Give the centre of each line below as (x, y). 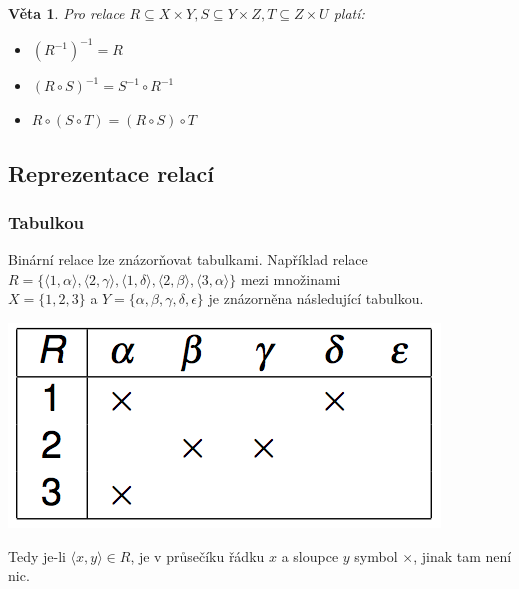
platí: (349, 13)
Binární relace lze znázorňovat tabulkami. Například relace (188, 259)
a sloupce (310, 555)
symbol (376, 555)
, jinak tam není (462, 555)
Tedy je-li (37, 555)
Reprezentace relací (111, 172)
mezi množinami (290, 278)
